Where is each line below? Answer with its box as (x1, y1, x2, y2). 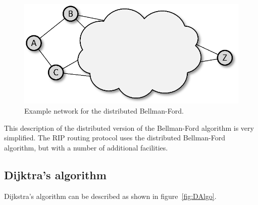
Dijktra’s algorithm (4, 167, 107, 182)
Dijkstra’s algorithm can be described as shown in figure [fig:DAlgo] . (4, 190, 217, 201)
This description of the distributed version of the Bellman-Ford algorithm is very (4, 122, 254, 133)
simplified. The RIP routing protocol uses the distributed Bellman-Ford (4, 132, 226, 143)
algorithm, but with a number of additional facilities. (4, 142, 168, 152)
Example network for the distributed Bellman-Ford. (24, 106, 184, 116)
